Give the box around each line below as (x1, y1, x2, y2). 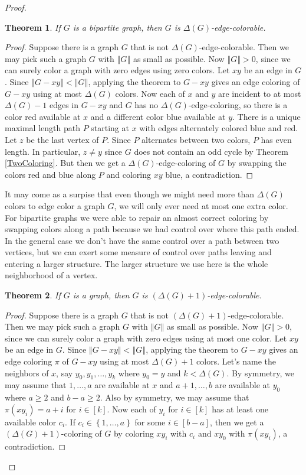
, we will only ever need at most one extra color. (114, 199, 288, 212)
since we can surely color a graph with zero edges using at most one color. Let (5, 331, 287, 344)
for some (134, 415, 166, 428)
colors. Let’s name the (196, 355, 277, 367)
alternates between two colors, (142, 133, 251, 145)
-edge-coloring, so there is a (188, 99, 288, 111)
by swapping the (227, 157, 287, 169)
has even (261, 133, 292, 145)
